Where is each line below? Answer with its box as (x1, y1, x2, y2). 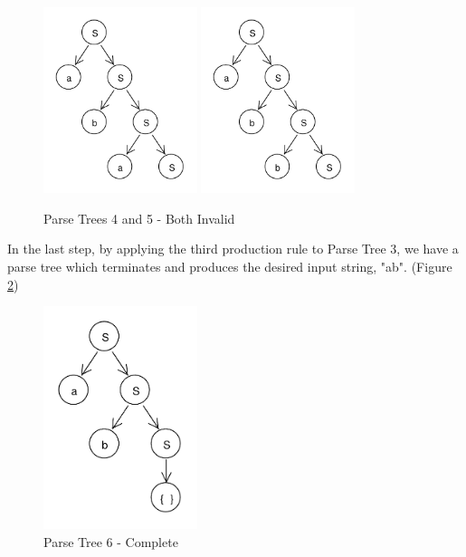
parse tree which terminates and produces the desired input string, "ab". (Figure (7, 256, 452, 275)
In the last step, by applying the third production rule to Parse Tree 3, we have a (7, 239, 459, 258)
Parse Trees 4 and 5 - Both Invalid (43, 208, 235, 227)
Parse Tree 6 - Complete (43, 532, 178, 551)
